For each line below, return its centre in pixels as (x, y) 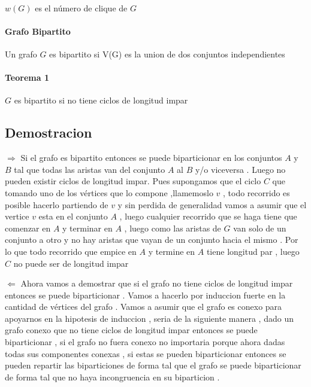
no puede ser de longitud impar (71, 263)
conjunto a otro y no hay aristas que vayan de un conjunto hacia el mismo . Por (152, 240)
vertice (17, 216)
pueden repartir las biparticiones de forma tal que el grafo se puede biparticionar (153, 365)
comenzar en (28, 228)
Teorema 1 (27, 77)
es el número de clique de (81, 7)
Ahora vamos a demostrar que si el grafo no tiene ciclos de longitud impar (157, 283)
